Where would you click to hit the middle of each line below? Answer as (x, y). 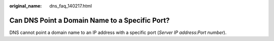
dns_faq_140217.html (71, 6)
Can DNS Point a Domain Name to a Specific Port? (90, 20)
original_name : (26, 6)
